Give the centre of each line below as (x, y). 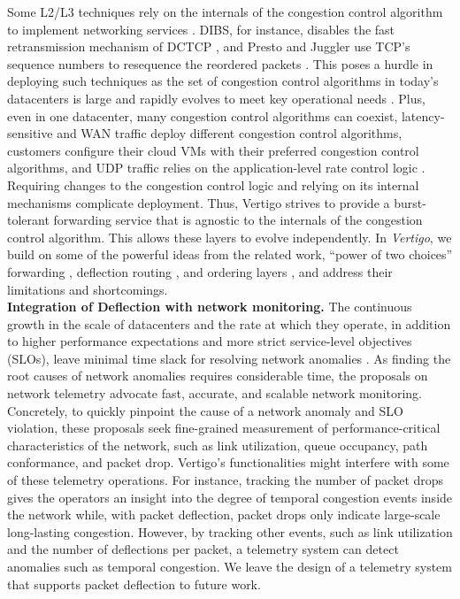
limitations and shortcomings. (88, 289)
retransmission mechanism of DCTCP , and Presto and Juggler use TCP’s (209, 46)
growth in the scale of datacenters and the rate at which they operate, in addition (229, 323)
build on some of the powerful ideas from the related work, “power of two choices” (230, 254)
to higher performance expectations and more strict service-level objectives (210, 341)
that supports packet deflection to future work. (134, 584)
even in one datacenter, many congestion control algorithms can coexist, (203, 115)
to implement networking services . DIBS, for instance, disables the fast (201, 29)
